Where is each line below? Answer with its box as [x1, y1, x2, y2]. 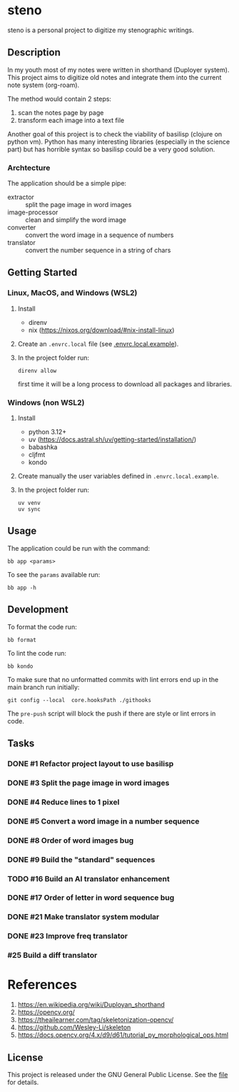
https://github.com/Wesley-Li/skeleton [17, 1023, 131, 1032]
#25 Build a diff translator [7, 951, 98, 961]
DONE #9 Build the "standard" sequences [7, 854, 156, 864]
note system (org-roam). [7, 81, 80, 89]
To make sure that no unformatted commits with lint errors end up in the [7, 675, 219, 683]
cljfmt [28, 451, 46, 459]
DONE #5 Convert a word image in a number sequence [7, 816, 200, 826]
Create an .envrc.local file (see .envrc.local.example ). [17, 339, 179, 348]
